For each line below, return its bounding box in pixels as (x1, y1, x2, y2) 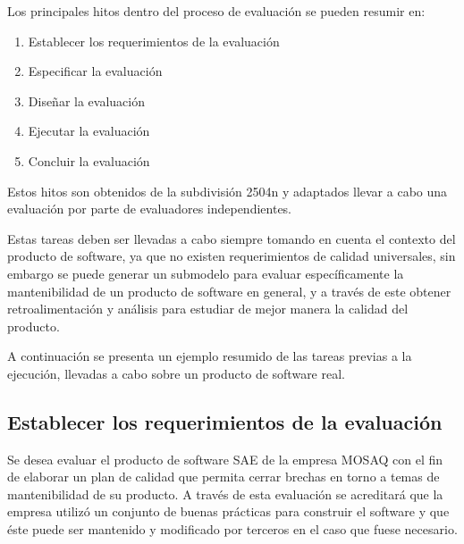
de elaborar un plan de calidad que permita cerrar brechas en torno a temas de (7, 467, 440, 486)
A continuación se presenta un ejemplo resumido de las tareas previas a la (7, 347, 412, 365)
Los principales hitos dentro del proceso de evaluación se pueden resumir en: (7, 2, 426, 20)
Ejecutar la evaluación (28, 121, 150, 140)
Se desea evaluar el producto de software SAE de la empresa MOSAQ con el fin (7, 449, 443, 468)
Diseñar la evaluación (28, 91, 145, 110)
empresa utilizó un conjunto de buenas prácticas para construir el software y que (7, 502, 450, 521)
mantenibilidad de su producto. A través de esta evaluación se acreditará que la (7, 484, 443, 503)
